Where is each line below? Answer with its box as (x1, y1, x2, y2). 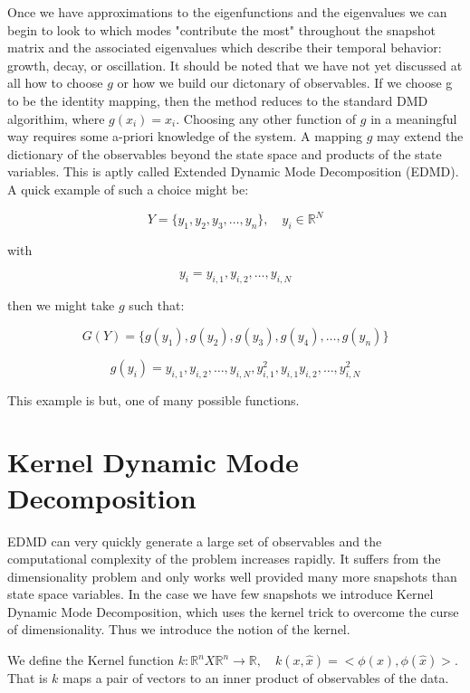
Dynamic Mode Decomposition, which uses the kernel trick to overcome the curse (7, 602, 459, 621)
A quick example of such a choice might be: (7, 179, 249, 198)
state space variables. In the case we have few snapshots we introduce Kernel (7, 584, 434, 603)
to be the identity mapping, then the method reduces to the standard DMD (7, 90, 428, 109)
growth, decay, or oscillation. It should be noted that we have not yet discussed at (7, 55, 463, 74)
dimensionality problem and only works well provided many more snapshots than (7, 566, 457, 585)
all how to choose (7, 73, 103, 92)
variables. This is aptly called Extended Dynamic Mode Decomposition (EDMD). (7, 162, 459, 181)
